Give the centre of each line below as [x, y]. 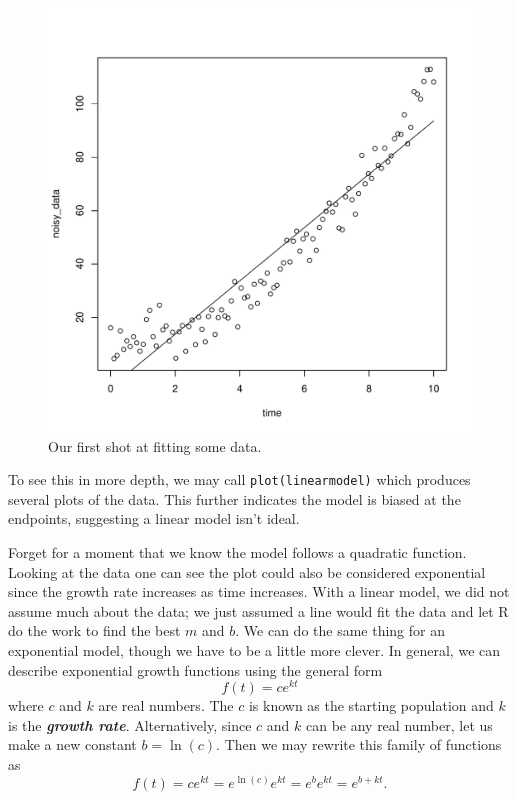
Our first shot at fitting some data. [155, 445]
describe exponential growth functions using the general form [195, 669]
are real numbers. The [166, 705]
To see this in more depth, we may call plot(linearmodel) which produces [239, 479]
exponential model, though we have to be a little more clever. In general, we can [254, 650]
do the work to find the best [94, 630]
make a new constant [72, 744]
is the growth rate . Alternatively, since [130, 724]
